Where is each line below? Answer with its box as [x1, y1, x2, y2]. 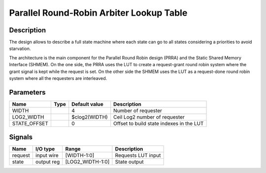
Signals [9, 133, 33, 142]
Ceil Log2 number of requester [113, 113, 185, 120]
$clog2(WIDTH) [71, 113, 108, 120]
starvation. [9, 46, 31, 51]
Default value [71, 100, 103, 107]
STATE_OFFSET [12, 120, 49, 127]
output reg [35, 158, 60, 165]
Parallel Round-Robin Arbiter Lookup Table [9, 7, 188, 18]
